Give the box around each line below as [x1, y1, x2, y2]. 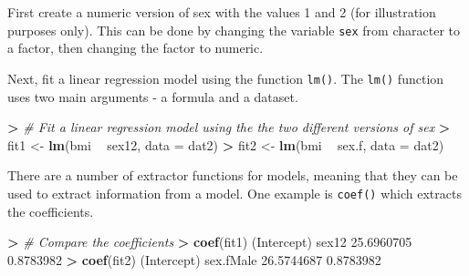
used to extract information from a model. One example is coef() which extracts [7, 183, 462, 202]
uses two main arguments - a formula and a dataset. [7, 87, 298, 106]
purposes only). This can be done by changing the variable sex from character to [7, 20, 460, 39]
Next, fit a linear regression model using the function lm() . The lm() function [7, 68, 444, 87]
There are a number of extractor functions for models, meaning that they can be [7, 166, 458, 185]
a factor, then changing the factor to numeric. [7, 38, 264, 57]
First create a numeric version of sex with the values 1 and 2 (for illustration [7, 3, 436, 21]
